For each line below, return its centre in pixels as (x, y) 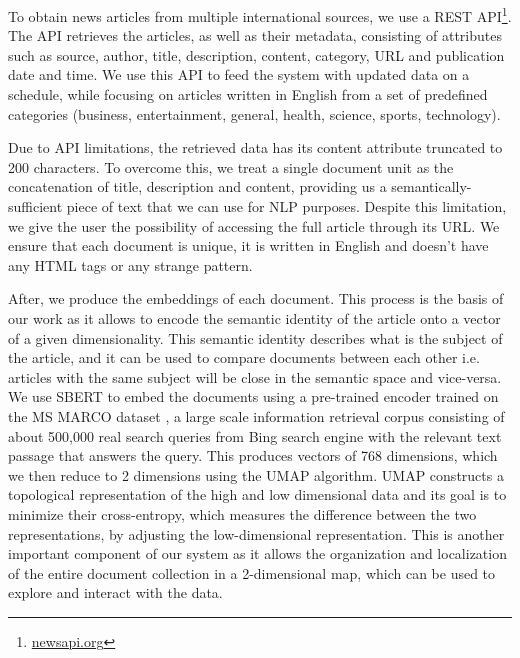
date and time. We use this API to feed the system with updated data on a (239, 74)
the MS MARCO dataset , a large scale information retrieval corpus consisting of (256, 415)
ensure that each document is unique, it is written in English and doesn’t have (248, 245)
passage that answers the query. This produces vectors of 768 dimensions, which (253, 455)
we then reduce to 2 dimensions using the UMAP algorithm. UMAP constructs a (256, 474)
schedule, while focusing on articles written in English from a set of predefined (248, 94)
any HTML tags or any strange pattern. (130, 264)
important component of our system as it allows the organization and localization (257, 553)
